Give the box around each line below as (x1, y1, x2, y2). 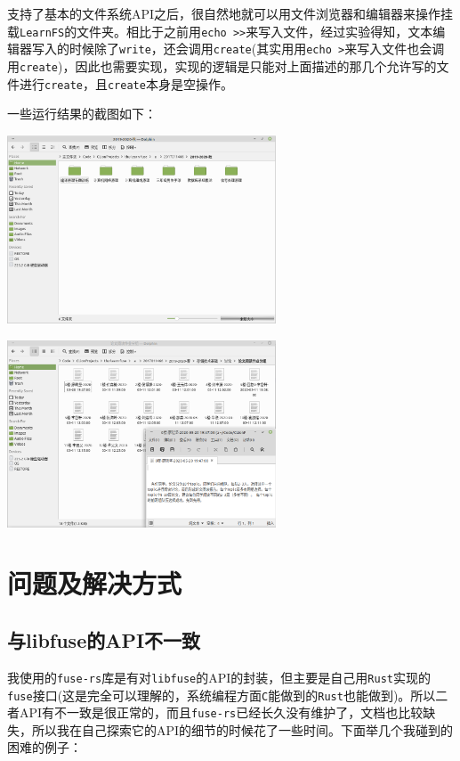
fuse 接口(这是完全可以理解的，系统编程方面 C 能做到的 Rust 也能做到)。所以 (7, 685, 436, 704)
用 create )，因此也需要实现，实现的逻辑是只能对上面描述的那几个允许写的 (7, 56, 437, 75)
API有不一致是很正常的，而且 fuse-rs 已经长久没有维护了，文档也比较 (19, 703, 424, 722)
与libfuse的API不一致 (7, 626, 201, 654)
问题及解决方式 (7, 565, 182, 601)
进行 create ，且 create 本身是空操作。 (19, 74, 233, 93)
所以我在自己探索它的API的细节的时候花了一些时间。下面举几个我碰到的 (31, 720, 454, 739)
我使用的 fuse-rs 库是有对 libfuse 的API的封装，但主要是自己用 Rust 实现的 (7, 667, 431, 686)
